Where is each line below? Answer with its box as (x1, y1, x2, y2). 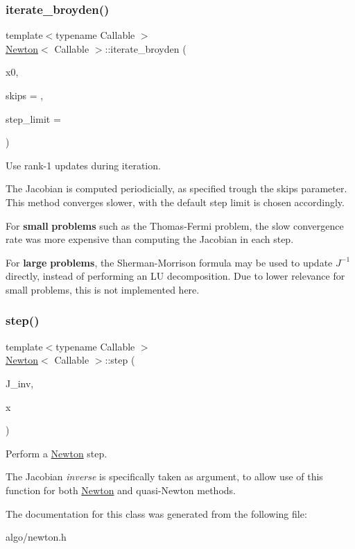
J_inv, (6, 375, 34, 390)
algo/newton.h (6, 530, 67, 544)
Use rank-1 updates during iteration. (6, 158, 161, 172)
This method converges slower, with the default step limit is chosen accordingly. (6, 194, 345, 209)
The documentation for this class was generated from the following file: (6, 506, 307, 521)
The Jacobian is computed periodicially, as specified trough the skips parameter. (6, 181, 347, 196)
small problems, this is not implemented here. (6, 282, 200, 296)
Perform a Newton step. (6, 446, 107, 460)
